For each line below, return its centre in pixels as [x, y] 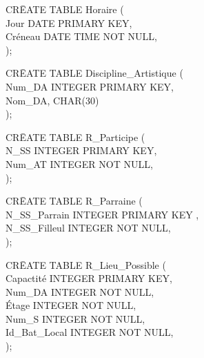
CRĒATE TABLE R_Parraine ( [74, 201]
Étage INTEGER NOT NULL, [71, 305]
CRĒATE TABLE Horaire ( [65, 9]
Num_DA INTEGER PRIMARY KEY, [90, 86]
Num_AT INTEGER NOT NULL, [79, 163]
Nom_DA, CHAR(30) [52, 100]
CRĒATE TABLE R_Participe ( [75, 136]
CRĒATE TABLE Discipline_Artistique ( [94, 73]
